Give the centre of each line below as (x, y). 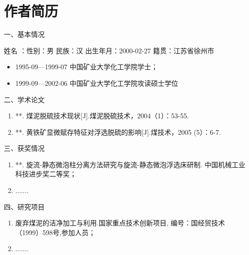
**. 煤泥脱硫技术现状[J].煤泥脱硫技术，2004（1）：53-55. (102, 116)
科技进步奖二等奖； (46, 174)
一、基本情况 (24, 34)
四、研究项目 (24, 206)
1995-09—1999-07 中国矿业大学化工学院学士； (86, 67)
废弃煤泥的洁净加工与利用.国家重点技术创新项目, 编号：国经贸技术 (120, 223)
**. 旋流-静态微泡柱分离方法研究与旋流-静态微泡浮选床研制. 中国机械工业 (130, 164)
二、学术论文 (24, 99)
